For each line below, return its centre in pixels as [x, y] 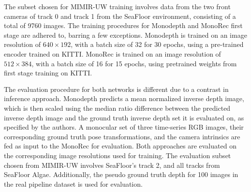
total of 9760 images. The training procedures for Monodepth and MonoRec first [123, 25]
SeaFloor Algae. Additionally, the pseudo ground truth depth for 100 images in [121, 174]
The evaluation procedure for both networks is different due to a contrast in [116, 89]
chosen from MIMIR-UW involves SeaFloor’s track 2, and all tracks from [112, 165]
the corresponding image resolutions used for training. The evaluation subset [118, 155]
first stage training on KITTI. [48, 73]
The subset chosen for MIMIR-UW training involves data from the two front [117, 6]
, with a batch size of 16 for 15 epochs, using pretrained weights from [134, 63]
